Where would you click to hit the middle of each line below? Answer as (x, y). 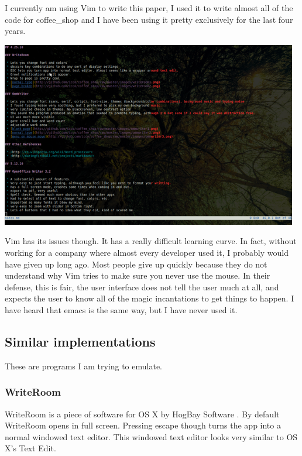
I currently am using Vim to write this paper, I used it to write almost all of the (149, 8)
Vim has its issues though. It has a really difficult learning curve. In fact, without (151, 241)
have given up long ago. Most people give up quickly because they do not (136, 264)
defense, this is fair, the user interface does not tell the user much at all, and (142, 287)
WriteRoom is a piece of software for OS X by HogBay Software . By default (142, 414)
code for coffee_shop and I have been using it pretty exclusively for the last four (149, 19)
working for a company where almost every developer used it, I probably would (147, 252)
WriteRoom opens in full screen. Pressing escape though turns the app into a (143, 425)
